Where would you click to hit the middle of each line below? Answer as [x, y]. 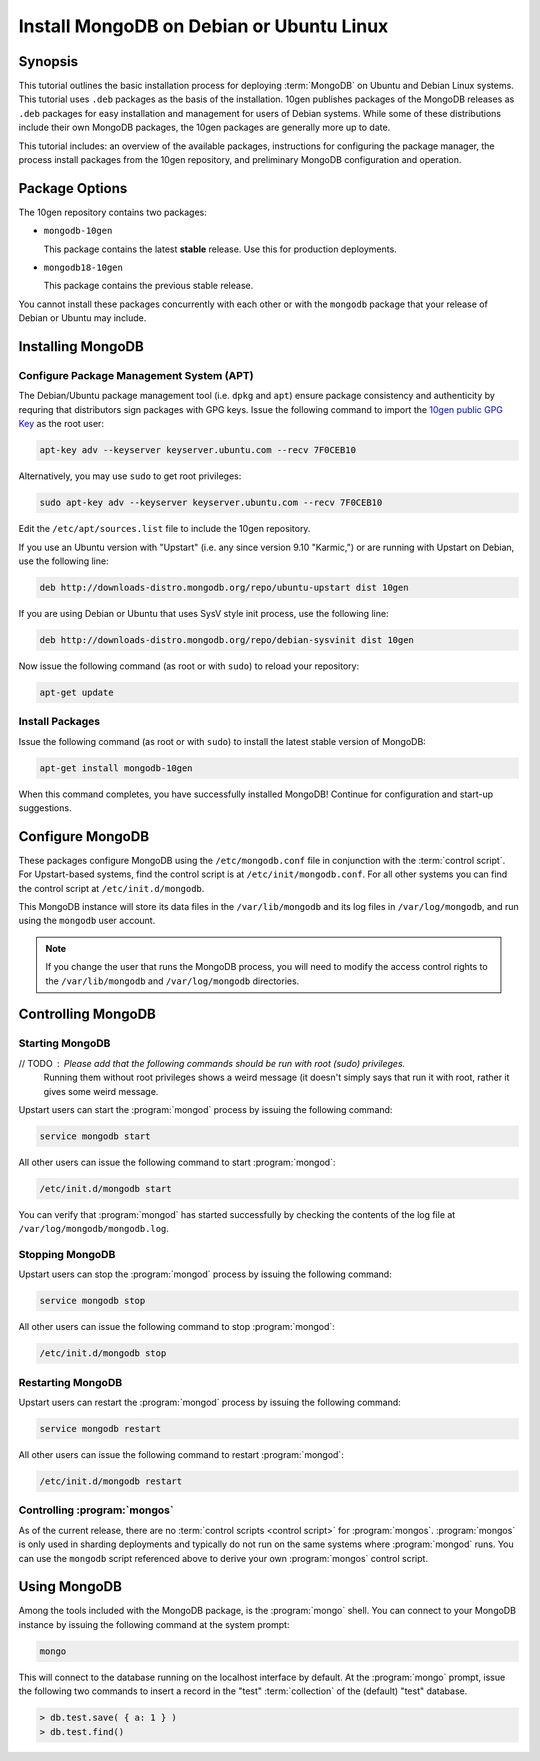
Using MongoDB [70, 1586]
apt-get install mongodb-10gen [116, 768]
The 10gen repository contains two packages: [112, 212]
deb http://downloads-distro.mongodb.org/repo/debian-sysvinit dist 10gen [227, 639]
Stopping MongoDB [67, 1254]
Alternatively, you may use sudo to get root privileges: [130, 476]
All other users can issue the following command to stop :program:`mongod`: [176, 1327]
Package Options [73, 188]
